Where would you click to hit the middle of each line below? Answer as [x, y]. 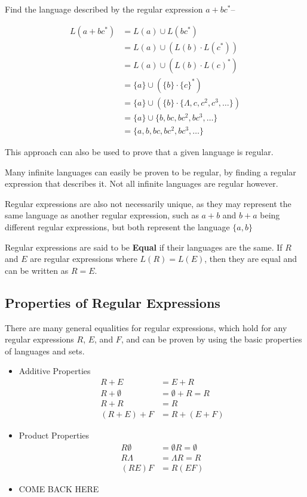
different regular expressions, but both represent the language [117, 226]
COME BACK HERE [59, 488]
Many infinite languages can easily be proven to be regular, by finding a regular [151, 172]
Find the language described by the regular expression [104, 9]
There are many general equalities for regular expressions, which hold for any [146, 327]
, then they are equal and [251, 259]
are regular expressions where [84, 259]
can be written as [37, 270]
